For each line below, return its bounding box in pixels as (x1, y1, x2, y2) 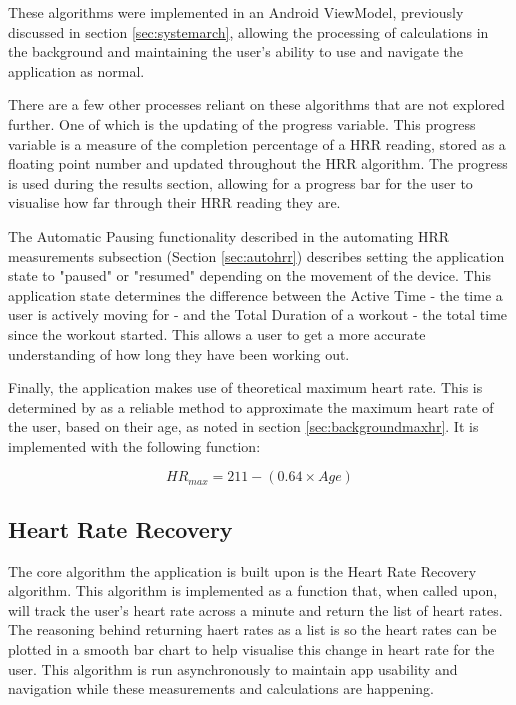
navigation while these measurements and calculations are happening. (8, 678, 434, 699)
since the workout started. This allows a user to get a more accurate (8, 323, 426, 344)
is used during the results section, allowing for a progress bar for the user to (8, 172, 473, 193)
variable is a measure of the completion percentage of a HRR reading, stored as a (8, 133, 506, 154)
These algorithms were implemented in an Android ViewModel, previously (8, 2, 464, 22)
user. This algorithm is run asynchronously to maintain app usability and (8, 658, 458, 679)
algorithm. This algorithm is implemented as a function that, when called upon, (8, 580, 498, 601)
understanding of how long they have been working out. (8, 343, 350, 364)
